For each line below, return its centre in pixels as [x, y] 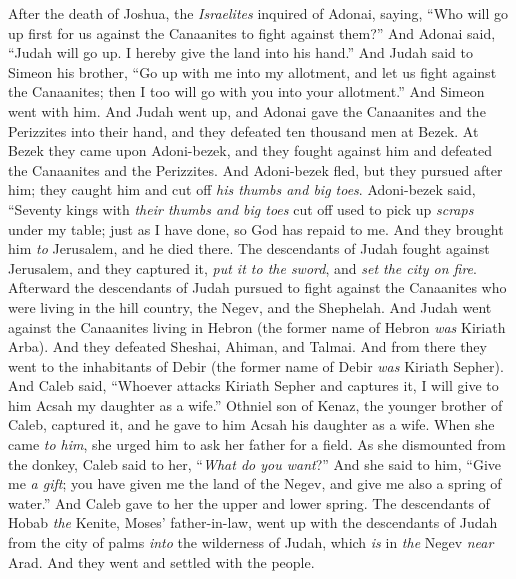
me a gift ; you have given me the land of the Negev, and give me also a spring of [255, 483]
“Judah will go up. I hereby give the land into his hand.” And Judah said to [240, 52]
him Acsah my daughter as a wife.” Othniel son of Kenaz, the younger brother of [255, 404]
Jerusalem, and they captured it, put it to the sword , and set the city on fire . [242, 267]
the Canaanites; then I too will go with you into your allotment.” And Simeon [246, 91]
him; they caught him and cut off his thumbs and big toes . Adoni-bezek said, [242, 189]
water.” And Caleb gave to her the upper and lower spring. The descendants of [249, 502]
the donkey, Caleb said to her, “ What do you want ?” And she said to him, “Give [255, 463]
